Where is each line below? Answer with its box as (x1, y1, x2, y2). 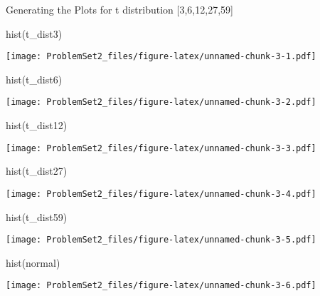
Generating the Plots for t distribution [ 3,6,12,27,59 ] (6, 2, 233, 16)
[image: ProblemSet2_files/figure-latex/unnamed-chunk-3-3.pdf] (6, 143, 316, 153)
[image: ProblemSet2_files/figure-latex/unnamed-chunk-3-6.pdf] (6, 280, 316, 291)
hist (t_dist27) (6, 163, 68, 178)
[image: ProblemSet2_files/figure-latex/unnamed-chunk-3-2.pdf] (6, 97, 316, 108)
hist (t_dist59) (6, 209, 68, 224)
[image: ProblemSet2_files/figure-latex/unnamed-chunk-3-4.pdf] (6, 188, 316, 199)
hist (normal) (6, 255, 60, 270)
